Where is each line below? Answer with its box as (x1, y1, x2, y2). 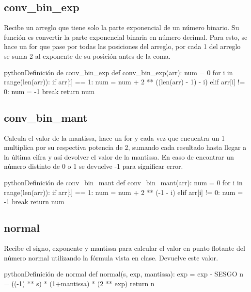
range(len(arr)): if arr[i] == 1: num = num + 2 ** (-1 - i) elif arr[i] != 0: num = (4, 187, 243, 197)
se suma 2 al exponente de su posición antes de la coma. (4, 50, 171, 61)
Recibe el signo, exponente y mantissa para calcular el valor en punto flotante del (4, 243, 245, 253)
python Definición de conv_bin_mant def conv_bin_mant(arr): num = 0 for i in (4, 177, 243, 187)
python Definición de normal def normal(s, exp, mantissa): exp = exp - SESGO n (4, 269, 243, 279)
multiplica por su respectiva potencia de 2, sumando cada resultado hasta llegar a (4, 142, 247, 152)
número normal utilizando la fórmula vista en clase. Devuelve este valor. (4, 252, 218, 262)
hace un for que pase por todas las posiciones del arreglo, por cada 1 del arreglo (4, 41, 241, 51)
